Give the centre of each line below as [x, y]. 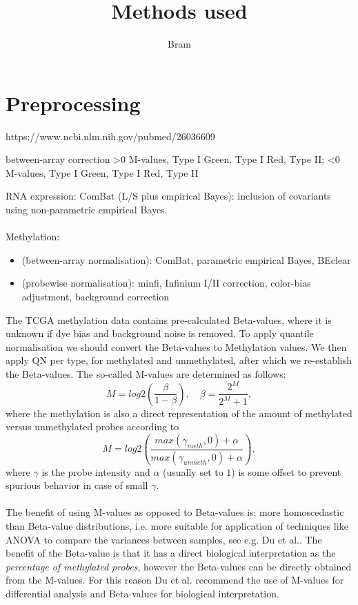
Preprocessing [73, 103]
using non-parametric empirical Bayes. [87, 210]
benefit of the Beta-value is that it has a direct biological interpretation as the [171, 553]
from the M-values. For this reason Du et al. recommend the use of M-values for [175, 580]
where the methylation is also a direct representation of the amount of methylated [179, 413]
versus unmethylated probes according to [92, 426]
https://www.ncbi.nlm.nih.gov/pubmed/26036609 [110, 136]
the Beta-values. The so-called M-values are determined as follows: [146, 373]
